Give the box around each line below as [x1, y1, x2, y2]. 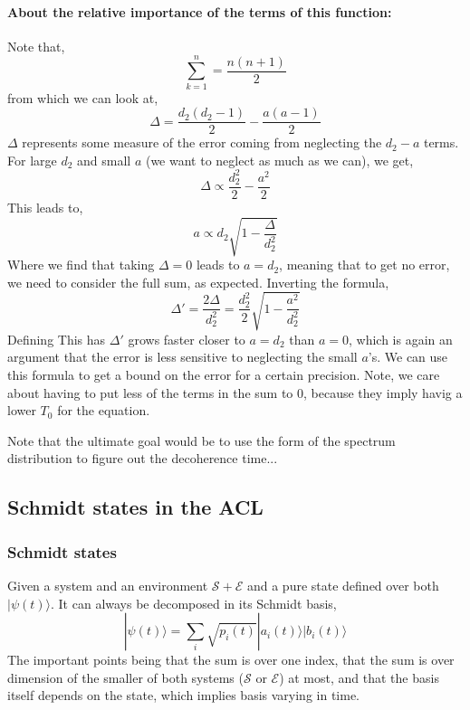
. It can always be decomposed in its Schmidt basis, [51, 593, 337, 612]
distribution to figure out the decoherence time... [7, 449, 278, 468]
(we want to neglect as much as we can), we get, [145, 150, 414, 169]
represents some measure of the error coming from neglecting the [22, 133, 382, 152]
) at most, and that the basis [279, 667, 439, 686]
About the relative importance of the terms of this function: [7, 2, 392, 21]
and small [77, 150, 131, 169]
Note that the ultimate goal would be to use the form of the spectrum [7, 431, 396, 450]
